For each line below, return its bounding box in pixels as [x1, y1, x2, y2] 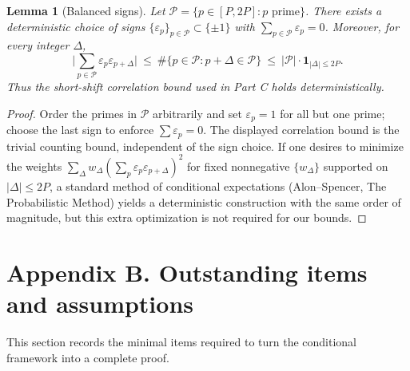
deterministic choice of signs [6, 18, 145, 34]
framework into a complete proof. [6, 349, 169, 365]
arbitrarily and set [153, 105, 242, 121]
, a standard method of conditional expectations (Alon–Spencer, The [50, 177, 387, 194]
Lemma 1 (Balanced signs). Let [6, 2, 165, 18]
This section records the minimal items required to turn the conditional [6, 334, 357, 349]
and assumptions [6, 287, 193, 320]
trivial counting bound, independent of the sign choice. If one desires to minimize [6, 137, 404, 154]
